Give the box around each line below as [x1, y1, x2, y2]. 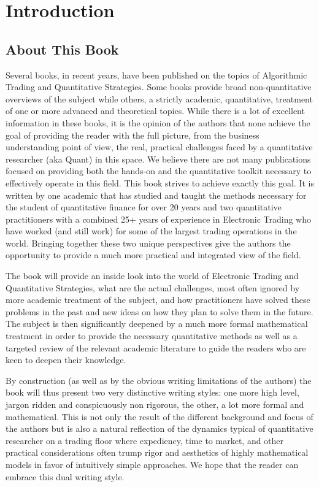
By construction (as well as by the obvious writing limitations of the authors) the [6, 374, 312, 386]
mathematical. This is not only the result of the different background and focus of [6, 410, 313, 423]
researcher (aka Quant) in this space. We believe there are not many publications [6, 152, 311, 165]
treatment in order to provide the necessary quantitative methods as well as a [6, 329, 298, 342]
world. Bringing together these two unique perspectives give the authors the [6, 236, 291, 249]
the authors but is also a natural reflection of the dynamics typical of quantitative [6, 422, 313, 435]
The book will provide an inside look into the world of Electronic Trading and [6, 269, 299, 282]
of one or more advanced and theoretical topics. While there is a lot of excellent [6, 104, 305, 117]
